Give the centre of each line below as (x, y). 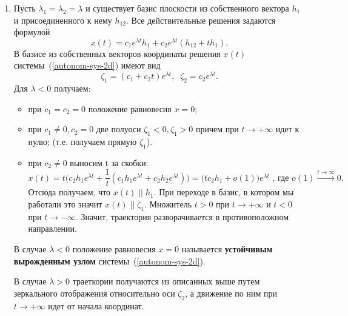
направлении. (52, 228)
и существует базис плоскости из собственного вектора (187, 8)
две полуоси (119, 129)
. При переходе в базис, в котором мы (224, 192)
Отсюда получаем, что (69, 192)
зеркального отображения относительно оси (94, 293)
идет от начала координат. (96, 305)
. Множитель (168, 203)
